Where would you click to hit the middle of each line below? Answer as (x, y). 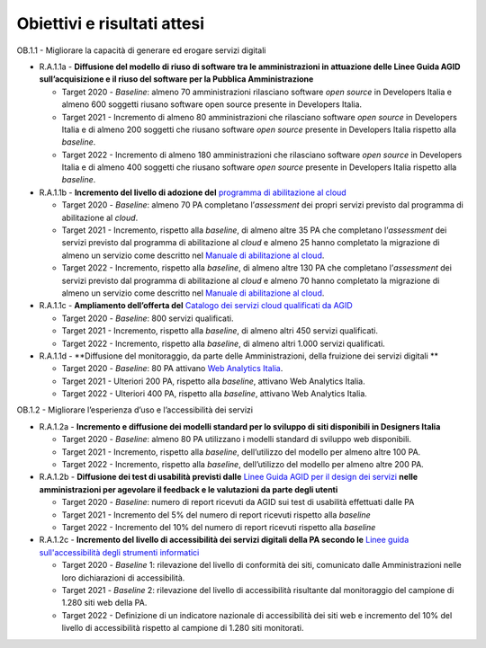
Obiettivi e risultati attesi (111, 23)
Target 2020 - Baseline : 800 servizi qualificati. (148, 318)
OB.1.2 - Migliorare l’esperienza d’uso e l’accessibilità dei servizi (135, 410)
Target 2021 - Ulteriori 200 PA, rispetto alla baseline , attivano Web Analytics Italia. (213, 381)
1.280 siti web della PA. (104, 603)
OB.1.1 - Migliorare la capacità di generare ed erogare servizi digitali (141, 50)
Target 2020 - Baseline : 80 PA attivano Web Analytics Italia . (172, 368)
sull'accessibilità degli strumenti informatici (119, 552)
